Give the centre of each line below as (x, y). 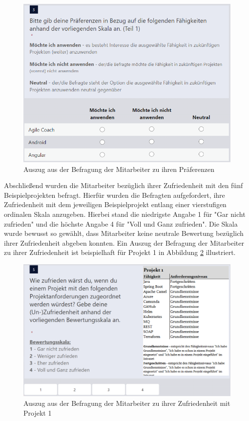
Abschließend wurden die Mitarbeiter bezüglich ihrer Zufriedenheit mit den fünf (124, 185)
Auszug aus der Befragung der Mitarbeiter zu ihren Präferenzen (119, 169)
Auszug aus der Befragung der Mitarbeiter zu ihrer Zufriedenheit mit (127, 403)
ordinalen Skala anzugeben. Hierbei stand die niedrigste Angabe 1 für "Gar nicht (125, 214)
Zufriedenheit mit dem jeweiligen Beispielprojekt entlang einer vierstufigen (115, 204)
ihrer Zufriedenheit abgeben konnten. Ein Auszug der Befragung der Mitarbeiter (124, 242)
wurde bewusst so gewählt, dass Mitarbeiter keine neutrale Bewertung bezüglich (124, 233)
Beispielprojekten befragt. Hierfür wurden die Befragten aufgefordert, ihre (114, 195)
